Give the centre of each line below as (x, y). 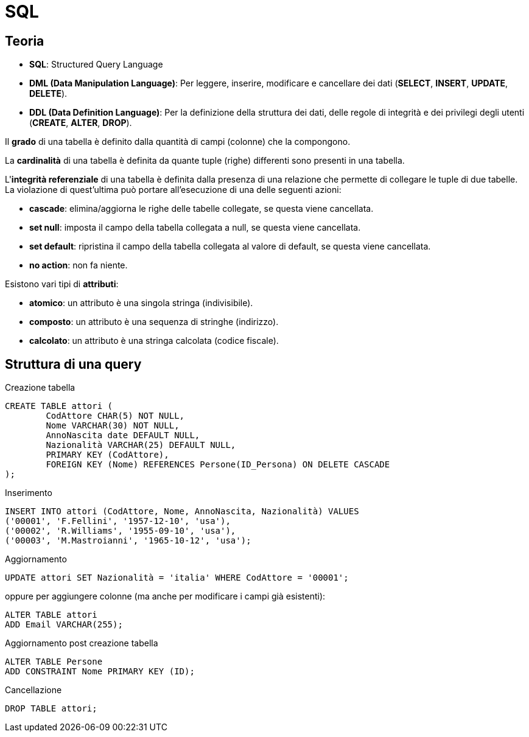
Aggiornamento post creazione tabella (82, 643)
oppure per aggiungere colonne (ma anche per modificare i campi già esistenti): (165, 596)
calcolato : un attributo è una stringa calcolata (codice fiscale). (154, 341)
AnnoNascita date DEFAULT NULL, (123, 435)
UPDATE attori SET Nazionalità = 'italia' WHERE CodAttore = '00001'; (177, 578)
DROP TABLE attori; (51, 709)
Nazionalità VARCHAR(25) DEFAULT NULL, (141, 445)
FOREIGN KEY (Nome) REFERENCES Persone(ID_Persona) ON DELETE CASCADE (218, 465)
